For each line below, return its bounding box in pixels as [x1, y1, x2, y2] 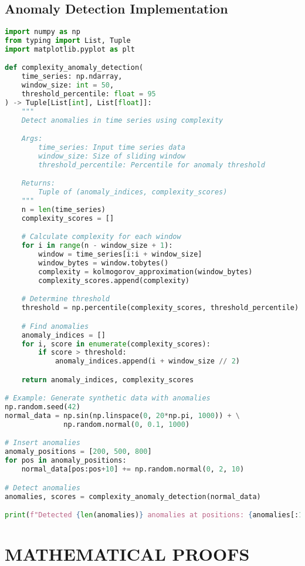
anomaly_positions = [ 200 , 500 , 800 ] [5, 447, 152, 456]
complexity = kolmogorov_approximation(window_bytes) [38, 267, 253, 276]
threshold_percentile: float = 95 [21, 90, 156, 99]
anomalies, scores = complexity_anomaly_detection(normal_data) [5, 492, 261, 501]
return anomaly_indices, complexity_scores [21, 375, 194, 384]
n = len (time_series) [21, 205, 106, 214]
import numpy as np [5, 28, 80, 36]
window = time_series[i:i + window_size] [38, 250, 202, 259]
